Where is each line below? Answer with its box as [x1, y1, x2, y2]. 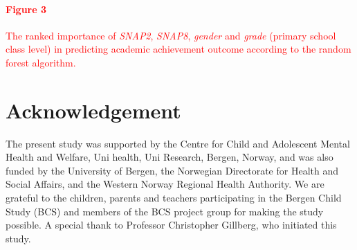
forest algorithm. [6, 55, 76, 69]
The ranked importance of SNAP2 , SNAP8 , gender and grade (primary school [6, 28, 336, 42]
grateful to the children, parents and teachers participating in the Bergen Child [6, 190, 342, 205]
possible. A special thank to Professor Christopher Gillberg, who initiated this [6, 217, 337, 232]
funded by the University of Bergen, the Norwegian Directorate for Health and [6, 163, 338, 177]
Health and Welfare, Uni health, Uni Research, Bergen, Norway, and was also [6, 150, 333, 164]
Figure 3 [6, 1, 47, 16]
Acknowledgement [6, 96, 181, 124]
